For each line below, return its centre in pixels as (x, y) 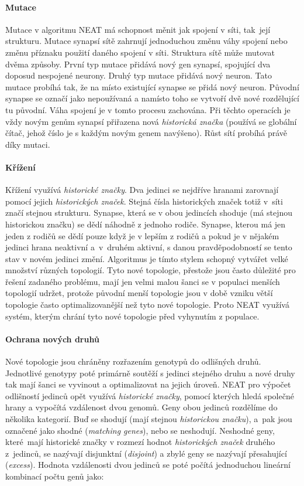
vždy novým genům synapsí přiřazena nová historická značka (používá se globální (151, 121)
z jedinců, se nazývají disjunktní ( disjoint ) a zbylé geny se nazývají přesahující (146, 453)
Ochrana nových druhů (52, 339)
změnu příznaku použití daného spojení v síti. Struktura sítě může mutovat (140, 52)
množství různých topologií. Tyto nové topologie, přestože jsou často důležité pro (151, 270)
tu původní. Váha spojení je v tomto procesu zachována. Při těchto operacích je (148, 109)
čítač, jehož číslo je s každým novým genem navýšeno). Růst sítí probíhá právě (146, 133)
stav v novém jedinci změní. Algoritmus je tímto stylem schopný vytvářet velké (147, 258)
